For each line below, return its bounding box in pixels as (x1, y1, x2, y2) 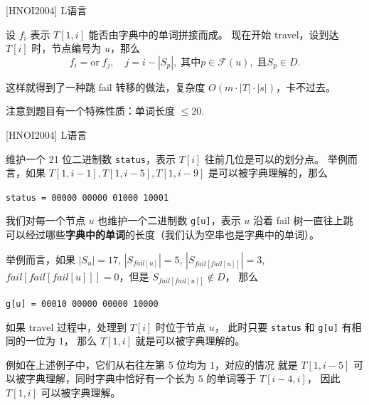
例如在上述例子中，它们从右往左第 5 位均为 (6, 357, 207, 372)
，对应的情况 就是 (215, 357, 298, 372)
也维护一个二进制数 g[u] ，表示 (97, 213, 241, 228)
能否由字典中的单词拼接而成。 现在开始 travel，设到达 (88, 26, 339, 41)
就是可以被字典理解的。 (135, 333, 245, 348)
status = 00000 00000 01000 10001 (6, 192, 169, 203)
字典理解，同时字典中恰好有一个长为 (25, 371, 195, 386)
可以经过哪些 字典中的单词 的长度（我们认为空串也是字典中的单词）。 (6, 227, 319, 242)
